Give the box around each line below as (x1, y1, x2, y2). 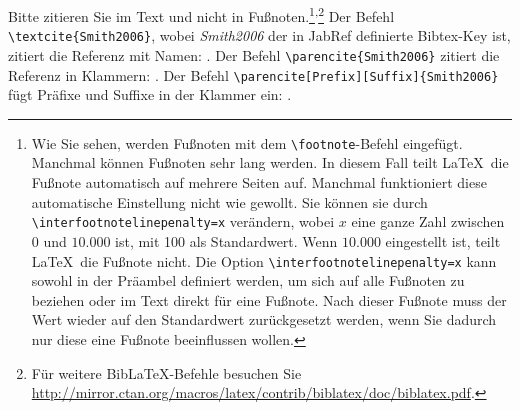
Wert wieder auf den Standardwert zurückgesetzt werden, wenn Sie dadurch (31, 309, 497, 330)
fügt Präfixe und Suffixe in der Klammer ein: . (8, 84, 292, 105)
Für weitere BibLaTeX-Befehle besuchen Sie (31, 362, 302, 383)
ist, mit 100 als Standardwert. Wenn (115, 230, 338, 251)
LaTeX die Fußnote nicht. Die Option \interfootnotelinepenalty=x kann (31, 250, 497, 271)
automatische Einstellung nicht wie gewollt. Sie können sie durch (31, 191, 428, 212)
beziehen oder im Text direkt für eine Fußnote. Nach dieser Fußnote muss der (31, 289, 507, 310)
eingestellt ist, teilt (385, 230, 501, 251)
